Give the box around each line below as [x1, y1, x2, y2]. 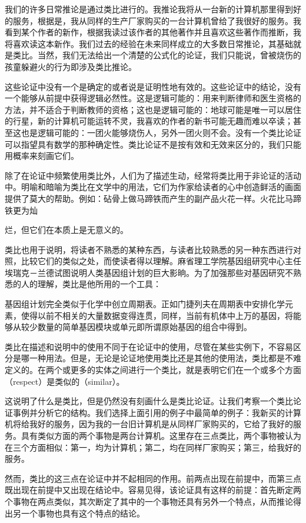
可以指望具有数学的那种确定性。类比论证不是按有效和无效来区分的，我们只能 [5, 138, 301, 150]
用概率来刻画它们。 [5, 149, 79, 162]
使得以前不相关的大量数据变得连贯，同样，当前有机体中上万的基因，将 [21, 309, 293, 321]
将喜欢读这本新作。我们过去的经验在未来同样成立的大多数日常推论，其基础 [5, 37, 293, 49]
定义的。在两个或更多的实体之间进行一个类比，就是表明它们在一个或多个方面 [5, 364, 301, 376]
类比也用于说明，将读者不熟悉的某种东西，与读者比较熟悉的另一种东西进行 [5, 243, 293, 255]
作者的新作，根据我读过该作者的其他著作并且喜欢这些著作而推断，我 [37, 26, 301, 38]
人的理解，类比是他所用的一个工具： [21, 278, 161, 290]
